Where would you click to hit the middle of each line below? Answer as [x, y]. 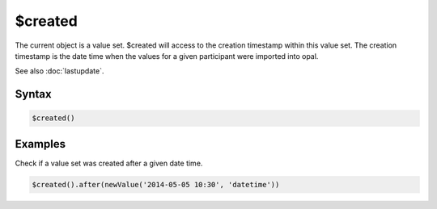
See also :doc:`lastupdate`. [59, 71]
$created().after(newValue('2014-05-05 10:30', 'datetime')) [156, 184]
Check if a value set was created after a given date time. [109, 163]
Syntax [33, 94]
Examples [40, 144]
